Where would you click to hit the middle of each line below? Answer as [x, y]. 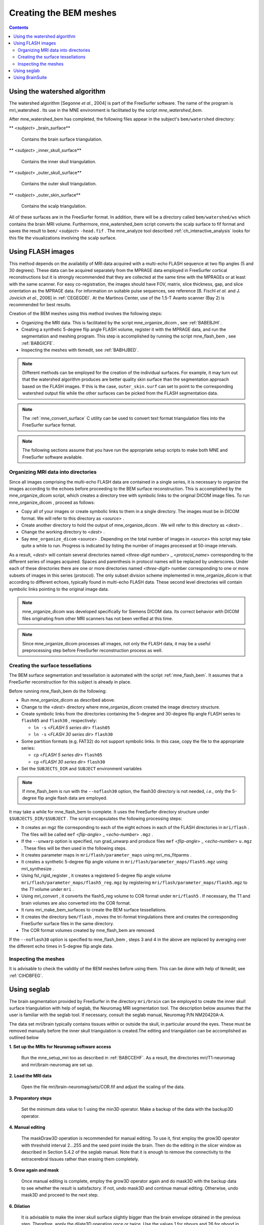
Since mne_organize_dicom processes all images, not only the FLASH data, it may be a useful [116, 643]
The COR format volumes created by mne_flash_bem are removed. [88, 931]
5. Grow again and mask [34, 1170]
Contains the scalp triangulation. [54, 206]
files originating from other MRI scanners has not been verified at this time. [98, 618]
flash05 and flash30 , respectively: [59, 721]
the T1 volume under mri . [48, 889]
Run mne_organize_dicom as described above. [68, 700]
